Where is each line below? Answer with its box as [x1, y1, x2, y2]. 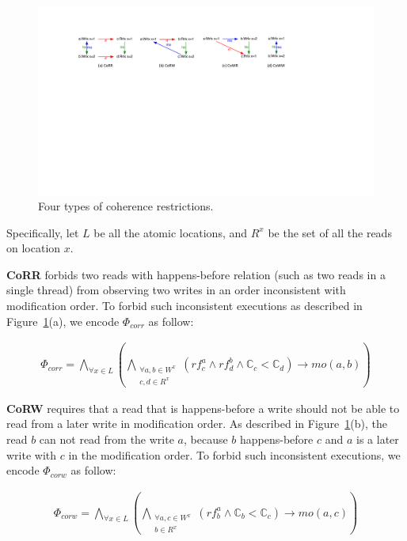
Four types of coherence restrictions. [38, 198, 214, 214]
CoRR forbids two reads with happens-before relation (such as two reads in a [6, 266, 386, 282]
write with [6, 446, 57, 463]
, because [183, 431, 228, 448]
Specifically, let [6, 224, 79, 240]
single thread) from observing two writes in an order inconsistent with [6, 282, 346, 298]
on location [6, 240, 61, 256]
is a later [356, 431, 399, 448]
